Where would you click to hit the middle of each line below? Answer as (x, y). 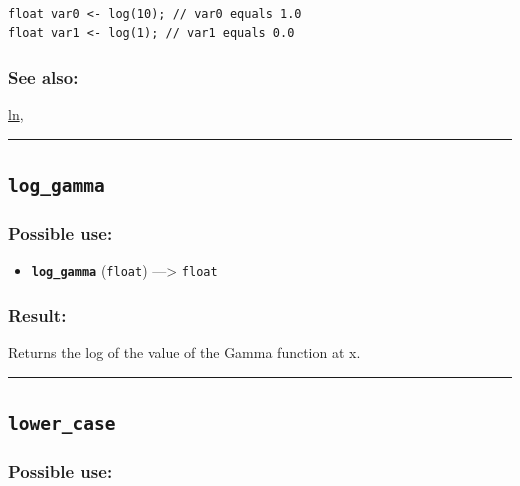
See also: (43, 76)
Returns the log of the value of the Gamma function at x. (184, 352)
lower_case (62, 424)
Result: (37, 314)
